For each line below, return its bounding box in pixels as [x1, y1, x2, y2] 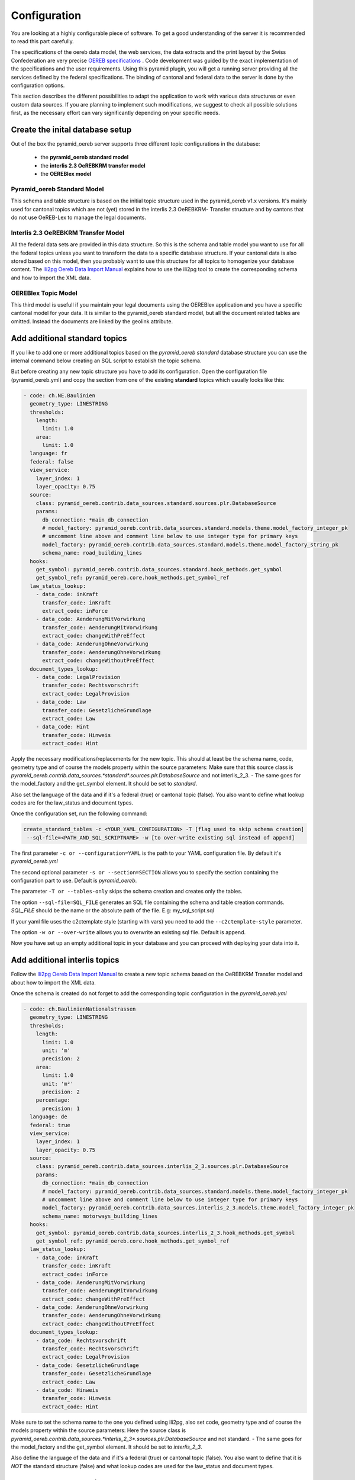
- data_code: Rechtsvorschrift [35, 1337, 127, 1344]
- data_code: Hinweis [35, 1387, 99, 1394]
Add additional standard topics [11, 333, 127, 343]
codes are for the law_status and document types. [11, 799, 133, 806]
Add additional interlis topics [11, 955, 120, 965]
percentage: [35, 1097, 71, 1103]
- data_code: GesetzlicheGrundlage [35, 1362, 139, 1369]
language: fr [30, 450, 67, 457]
